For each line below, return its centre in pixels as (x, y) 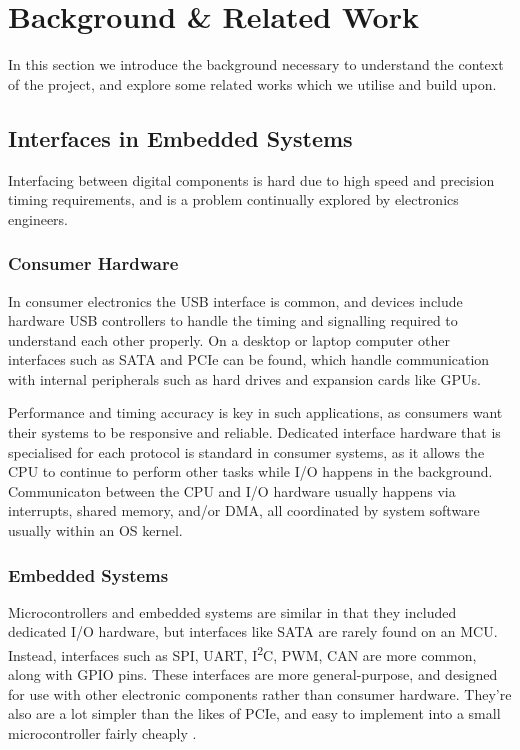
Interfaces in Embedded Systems (180, 137)
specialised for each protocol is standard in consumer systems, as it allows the (246, 451)
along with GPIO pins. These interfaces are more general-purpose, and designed (253, 674)
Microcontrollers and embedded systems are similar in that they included (232, 611)
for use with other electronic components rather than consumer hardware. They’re (260, 693)
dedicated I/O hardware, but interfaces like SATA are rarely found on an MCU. (253, 631)
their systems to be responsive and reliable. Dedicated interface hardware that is (254, 432)
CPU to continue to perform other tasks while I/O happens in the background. (250, 471)
